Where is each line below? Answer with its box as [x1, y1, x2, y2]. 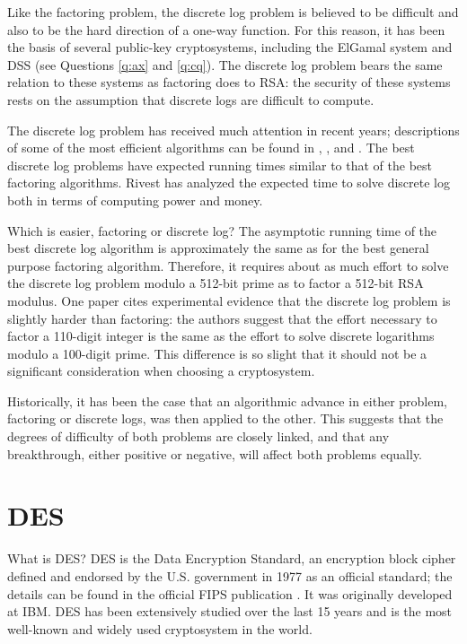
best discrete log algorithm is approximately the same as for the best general [7, 239, 429, 257]
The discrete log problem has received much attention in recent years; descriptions [7, 120, 460, 139]
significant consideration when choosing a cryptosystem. [7, 361, 315, 380]
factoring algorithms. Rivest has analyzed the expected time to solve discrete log [7, 173, 450, 192]
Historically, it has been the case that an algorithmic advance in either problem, [7, 391, 447, 410]
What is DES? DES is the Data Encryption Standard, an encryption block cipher [7, 549, 456, 568]
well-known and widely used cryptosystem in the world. [7, 619, 313, 638]
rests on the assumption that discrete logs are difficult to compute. [7, 90, 374, 109]
